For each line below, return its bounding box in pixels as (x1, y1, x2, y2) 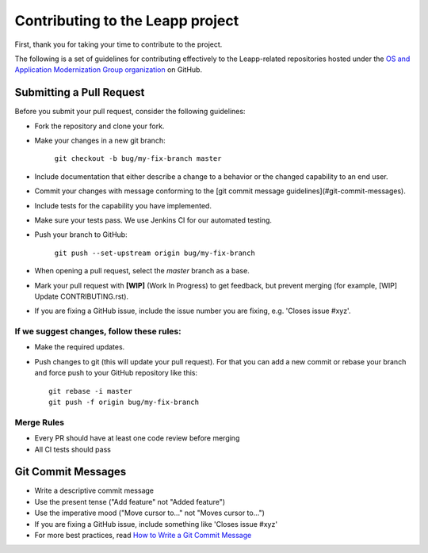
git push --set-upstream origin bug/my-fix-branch (54, 248, 255, 257)
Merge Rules (14, 417, 65, 428)
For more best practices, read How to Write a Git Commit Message (34, 531, 252, 540)
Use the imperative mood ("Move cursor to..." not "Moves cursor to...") (34, 508, 266, 518)
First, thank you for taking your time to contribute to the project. (14, 40, 223, 49)
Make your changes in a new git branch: (34, 135, 166, 146)
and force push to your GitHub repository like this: (34, 368, 198, 378)
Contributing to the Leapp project (14, 12, 239, 29)
